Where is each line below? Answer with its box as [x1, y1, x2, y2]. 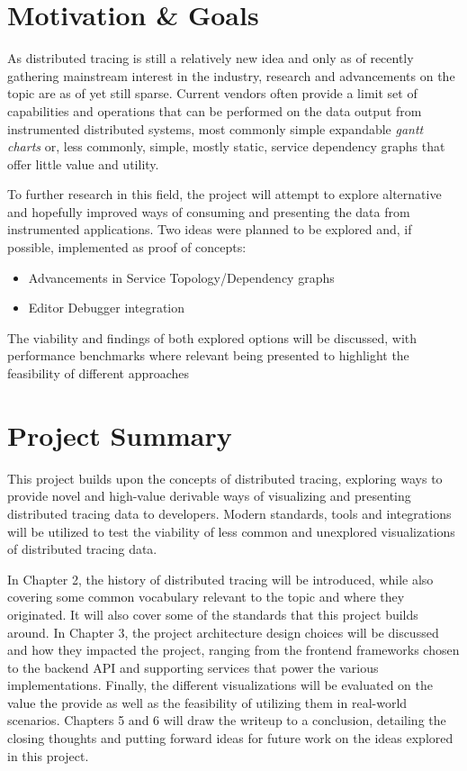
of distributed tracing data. [7, 540, 157, 558]
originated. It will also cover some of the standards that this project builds [7, 604, 418, 623]
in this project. [7, 746, 89, 765]
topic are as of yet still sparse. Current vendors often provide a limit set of [7, 84, 418, 103]
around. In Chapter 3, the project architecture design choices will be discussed [7, 622, 439, 641]
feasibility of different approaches [7, 364, 190, 383]
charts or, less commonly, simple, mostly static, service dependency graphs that [7, 137, 445, 156]
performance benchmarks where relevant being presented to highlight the [7, 346, 409, 365]
